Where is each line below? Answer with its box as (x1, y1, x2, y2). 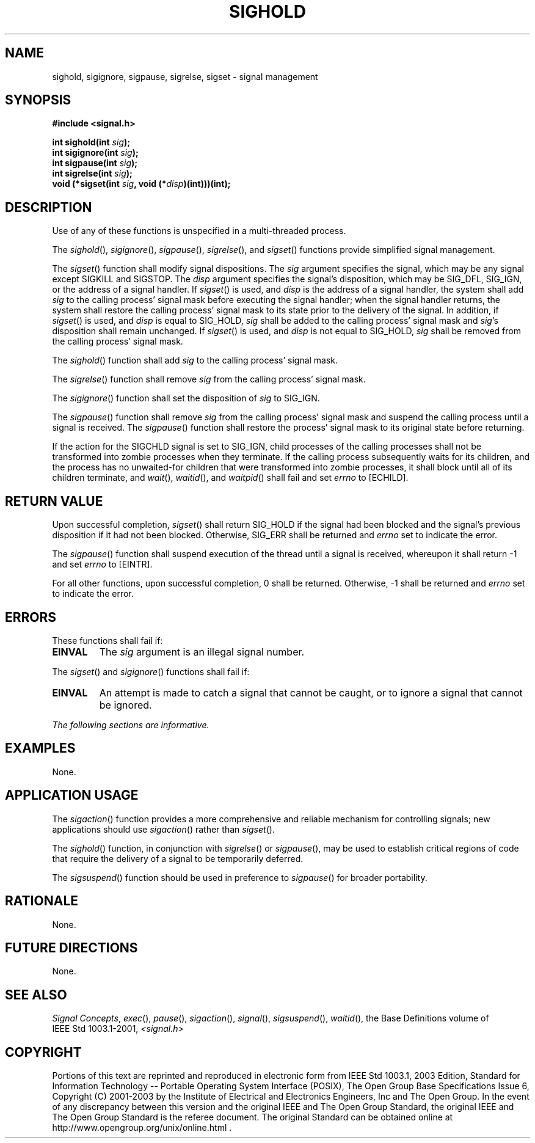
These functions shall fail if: (52, 635, 163, 646)
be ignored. (99, 698, 152, 711)
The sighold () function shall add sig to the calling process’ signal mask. (52, 355, 338, 366)
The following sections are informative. (52, 719, 209, 730)
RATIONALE (5, 893, 79, 909)
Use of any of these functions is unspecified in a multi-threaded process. (52, 225, 346, 236)
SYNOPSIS (5, 92, 71, 108)
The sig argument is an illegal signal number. (99, 645, 305, 658)
